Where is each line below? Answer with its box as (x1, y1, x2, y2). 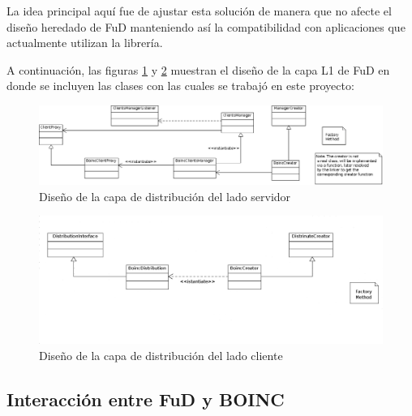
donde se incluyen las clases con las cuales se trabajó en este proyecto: (6, 77, 354, 94)
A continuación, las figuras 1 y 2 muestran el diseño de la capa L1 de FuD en (6, 61, 390, 78)
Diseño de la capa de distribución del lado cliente (39, 347, 283, 364)
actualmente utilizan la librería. (6, 34, 163, 51)
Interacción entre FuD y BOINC (6, 387, 285, 412)
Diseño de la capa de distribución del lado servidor (39, 187, 291, 204)
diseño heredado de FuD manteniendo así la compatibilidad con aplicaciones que (6, 18, 406, 35)
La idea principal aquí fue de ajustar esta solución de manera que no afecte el (6, 2, 392, 19)
